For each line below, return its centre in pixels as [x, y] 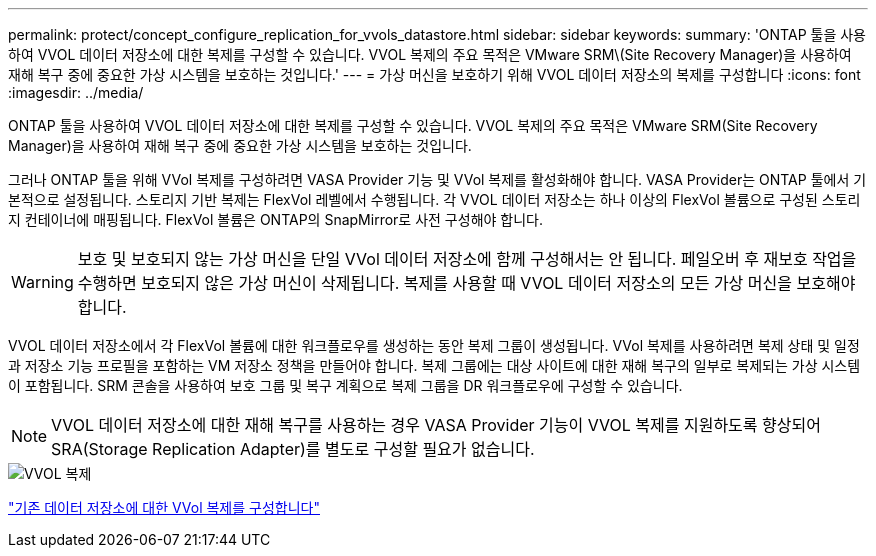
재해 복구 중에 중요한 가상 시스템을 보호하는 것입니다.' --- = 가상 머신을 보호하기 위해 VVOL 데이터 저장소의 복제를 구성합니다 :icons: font [434, 74]
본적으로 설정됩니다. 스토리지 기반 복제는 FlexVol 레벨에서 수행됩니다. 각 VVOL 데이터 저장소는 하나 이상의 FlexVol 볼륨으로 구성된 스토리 [434, 199]
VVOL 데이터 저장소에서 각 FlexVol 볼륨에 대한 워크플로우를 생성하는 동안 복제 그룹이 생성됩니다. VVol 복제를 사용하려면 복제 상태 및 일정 [434, 345]
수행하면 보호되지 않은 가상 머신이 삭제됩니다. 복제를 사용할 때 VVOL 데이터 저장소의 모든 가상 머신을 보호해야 [466, 283]
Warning [42, 282]
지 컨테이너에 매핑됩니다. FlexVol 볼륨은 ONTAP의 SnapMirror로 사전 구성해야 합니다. [275, 219]
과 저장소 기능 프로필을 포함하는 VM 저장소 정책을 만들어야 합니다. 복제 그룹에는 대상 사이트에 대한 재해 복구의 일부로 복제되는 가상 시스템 [434, 365]
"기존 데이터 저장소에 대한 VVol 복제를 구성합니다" [164, 507]
